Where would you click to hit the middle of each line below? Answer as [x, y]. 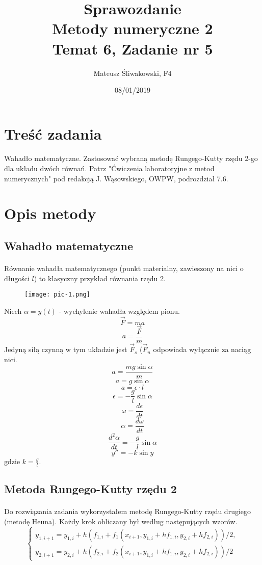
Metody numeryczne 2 [133, 28]
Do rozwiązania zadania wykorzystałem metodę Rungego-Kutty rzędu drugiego [128, 511]
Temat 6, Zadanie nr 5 [133, 48]
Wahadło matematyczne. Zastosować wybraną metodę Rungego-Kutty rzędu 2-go [131, 158]
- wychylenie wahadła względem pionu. [119, 311]
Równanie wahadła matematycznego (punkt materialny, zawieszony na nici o [124, 268]
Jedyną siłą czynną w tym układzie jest [66, 349]
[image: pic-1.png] [57, 295]
